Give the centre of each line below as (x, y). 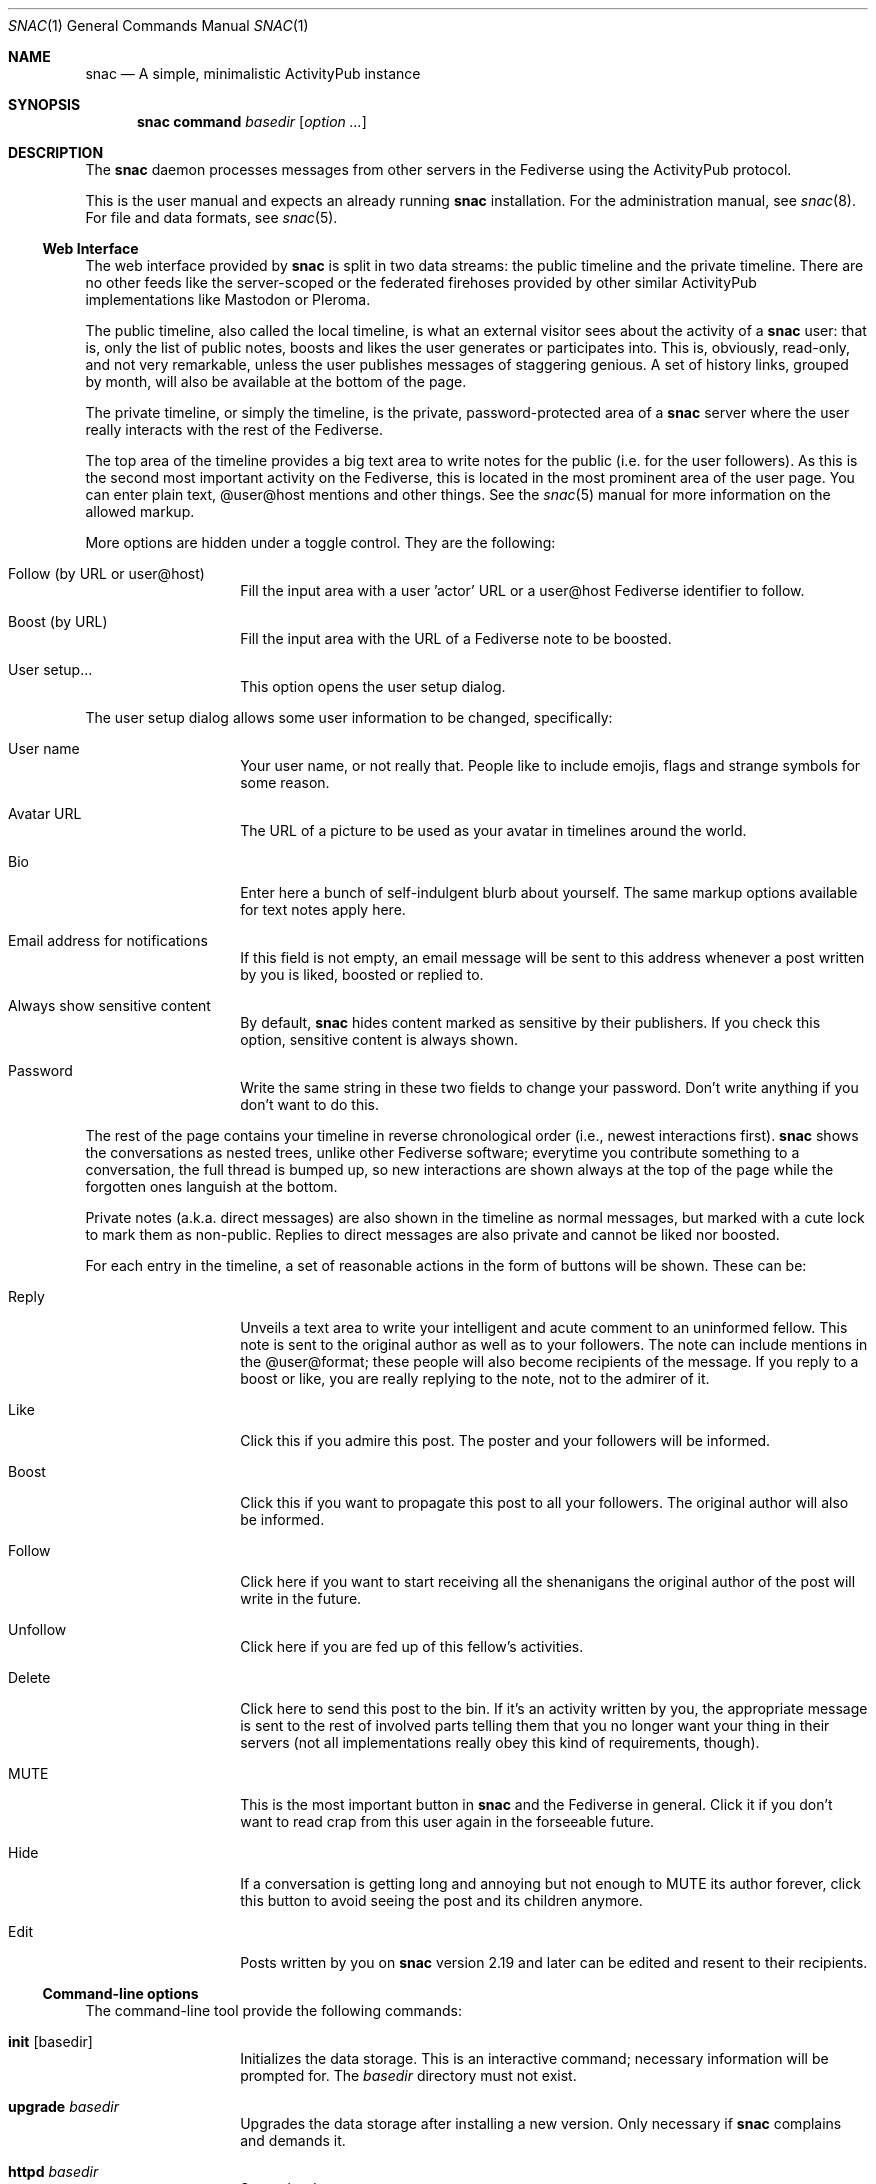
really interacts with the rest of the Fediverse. (234, 429)
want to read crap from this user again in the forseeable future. (447, 1821)
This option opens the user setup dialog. (373, 686)
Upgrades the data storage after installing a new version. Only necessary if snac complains (541, 2123)
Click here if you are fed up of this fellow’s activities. (412, 1646)
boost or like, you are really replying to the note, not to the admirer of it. (475, 1378)
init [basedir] (50, 2041)
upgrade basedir (64, 2106)
